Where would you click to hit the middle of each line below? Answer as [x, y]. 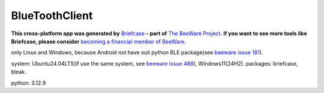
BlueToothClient [52, 15]
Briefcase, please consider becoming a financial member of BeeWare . [98, 41]
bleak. [19, 72]
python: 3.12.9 [28, 83]
